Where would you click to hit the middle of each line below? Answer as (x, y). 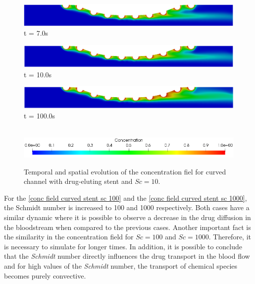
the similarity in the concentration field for (69, 237)
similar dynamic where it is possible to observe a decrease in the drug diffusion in (127, 217)
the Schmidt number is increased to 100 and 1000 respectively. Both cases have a (127, 207)
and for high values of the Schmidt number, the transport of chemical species (121, 266)
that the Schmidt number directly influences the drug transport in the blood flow (127, 256)
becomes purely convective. (45, 275)
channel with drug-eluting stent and (78, 181)
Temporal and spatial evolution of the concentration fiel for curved (125, 171)
